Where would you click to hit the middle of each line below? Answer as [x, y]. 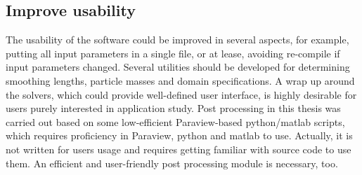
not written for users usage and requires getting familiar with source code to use [179, 149]
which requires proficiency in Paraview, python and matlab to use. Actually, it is [179, 135]
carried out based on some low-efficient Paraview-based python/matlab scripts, [175, 121]
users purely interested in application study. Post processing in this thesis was [173, 108]
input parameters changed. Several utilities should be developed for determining [178, 67]
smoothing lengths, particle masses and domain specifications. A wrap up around [180, 80]
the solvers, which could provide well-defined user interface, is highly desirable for [181, 94]
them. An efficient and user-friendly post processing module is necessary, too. [172, 163]
